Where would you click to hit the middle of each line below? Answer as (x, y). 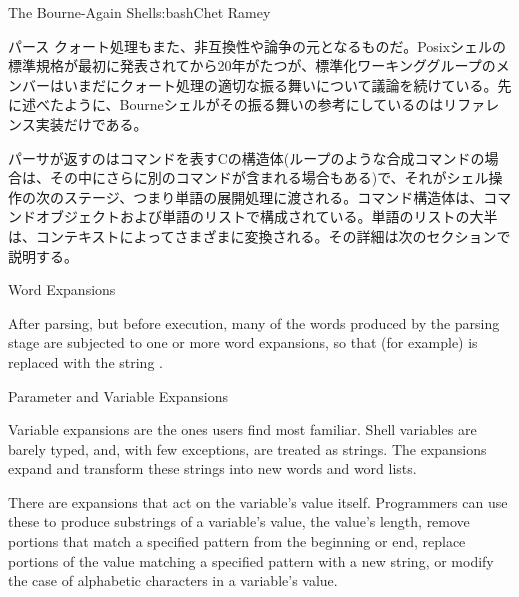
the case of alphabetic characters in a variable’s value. (173, 580)
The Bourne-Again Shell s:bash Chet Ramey (139, 12)
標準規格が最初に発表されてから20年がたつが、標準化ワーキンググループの (252, 65)
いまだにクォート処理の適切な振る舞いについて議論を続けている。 (280, 84)
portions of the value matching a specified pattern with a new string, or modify (251, 560)
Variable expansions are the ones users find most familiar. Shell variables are (242, 429)
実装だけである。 (91, 123)
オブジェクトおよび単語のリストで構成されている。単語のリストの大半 (266, 216)
